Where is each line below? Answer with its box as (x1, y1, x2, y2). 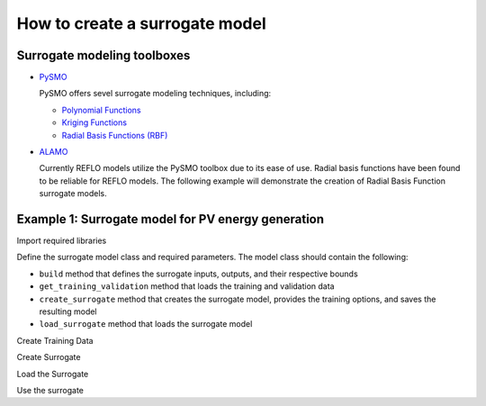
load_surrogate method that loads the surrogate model (39, 319, 253, 329)
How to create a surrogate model (16, 14, 266, 33)
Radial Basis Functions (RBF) (61, 130, 168, 140)
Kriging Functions (61, 117, 128, 128)
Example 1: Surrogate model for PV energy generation (16, 212, 324, 227)
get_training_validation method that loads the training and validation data (39, 281, 335, 292)
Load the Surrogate (16, 368, 89, 379)
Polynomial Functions (61, 104, 141, 115)
